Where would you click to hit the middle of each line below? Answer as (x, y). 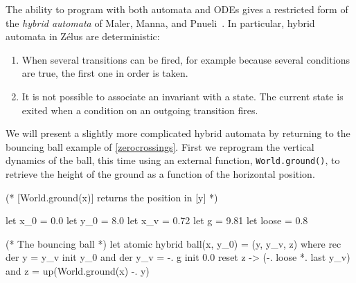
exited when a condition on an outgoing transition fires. (140, 110)
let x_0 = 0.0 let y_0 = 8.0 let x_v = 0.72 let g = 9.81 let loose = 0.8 (157, 220)
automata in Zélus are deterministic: (83, 36)
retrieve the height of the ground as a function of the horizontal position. (160, 174)
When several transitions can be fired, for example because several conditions (186, 59)
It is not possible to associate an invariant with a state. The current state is (183, 96)
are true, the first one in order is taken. (105, 73)
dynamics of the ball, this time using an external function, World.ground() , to (173, 160)
